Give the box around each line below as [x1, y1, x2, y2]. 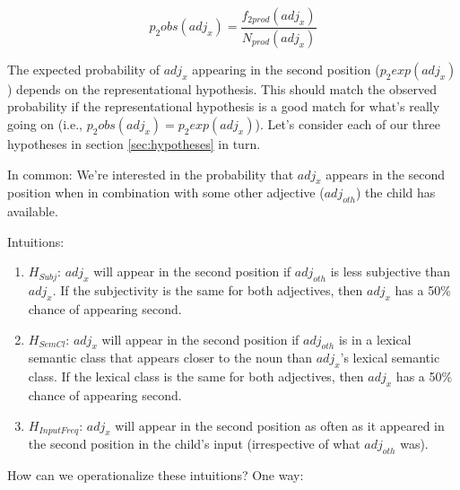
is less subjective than [330, 262, 450, 281]
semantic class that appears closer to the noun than [28, 348, 313, 367]
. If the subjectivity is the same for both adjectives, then [52, 281, 363, 300]
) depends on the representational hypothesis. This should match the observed [7, 79, 437, 98]
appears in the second [325, 164, 446, 183]
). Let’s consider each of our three [255, 115, 441, 134]
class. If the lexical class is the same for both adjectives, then [28, 367, 364, 386]
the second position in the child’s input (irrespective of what [28, 434, 360, 453]
